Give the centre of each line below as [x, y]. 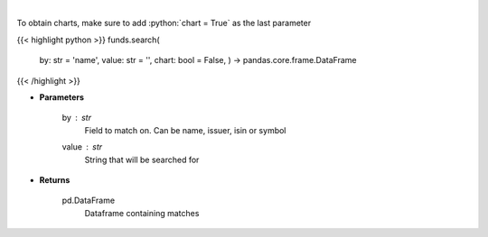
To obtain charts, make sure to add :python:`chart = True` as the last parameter [164, 23]
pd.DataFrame [89, 201]
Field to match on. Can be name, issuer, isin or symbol [185, 130]
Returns [55, 179]
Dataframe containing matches [142, 213]
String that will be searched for [142, 160]
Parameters [62, 97]
